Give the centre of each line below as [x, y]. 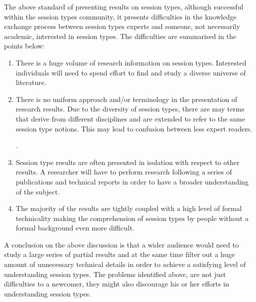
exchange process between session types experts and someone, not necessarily [122, 26]
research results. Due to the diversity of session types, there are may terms [130, 109]
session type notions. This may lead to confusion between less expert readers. [134, 128]
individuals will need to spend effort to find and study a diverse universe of [131, 72]
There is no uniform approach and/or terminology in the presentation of [126, 99]
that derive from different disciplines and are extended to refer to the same [130, 118]
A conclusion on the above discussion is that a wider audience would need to [121, 244]
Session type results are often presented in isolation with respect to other [127, 162]
